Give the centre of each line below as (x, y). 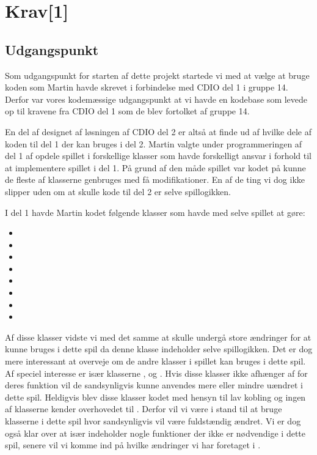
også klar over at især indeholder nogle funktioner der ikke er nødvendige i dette (155, 433)
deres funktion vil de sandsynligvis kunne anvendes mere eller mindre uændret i (154, 385)
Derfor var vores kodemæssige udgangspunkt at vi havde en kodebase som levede (156, 99)
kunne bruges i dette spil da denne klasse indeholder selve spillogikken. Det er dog (159, 349)
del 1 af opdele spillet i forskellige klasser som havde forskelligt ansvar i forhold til (158, 156)
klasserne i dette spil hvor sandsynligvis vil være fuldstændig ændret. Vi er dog (153, 421)
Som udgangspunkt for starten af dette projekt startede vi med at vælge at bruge (157, 75)
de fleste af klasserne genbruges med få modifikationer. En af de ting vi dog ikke (155, 179)
